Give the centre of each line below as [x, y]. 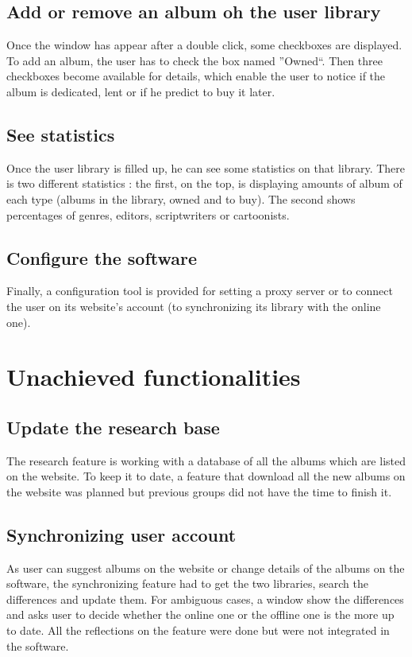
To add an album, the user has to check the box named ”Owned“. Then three [194, 60]
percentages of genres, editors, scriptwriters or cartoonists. [148, 214]
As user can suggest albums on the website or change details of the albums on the [206, 568]
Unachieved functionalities [154, 377]
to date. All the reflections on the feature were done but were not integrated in [198, 630]
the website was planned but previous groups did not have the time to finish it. [199, 491]
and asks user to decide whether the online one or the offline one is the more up [200, 614]
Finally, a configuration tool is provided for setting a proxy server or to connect [200, 291]
